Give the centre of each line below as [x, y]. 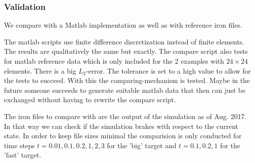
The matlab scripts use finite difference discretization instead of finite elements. [124, 41]
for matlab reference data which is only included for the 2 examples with [114, 61]
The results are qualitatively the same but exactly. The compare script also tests [126, 51]
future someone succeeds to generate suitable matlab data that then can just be [125, 90]
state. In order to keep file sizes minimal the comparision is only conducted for [123, 136]
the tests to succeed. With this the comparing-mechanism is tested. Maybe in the [127, 80]
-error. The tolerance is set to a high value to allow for [168, 70]
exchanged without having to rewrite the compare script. [90, 100]
